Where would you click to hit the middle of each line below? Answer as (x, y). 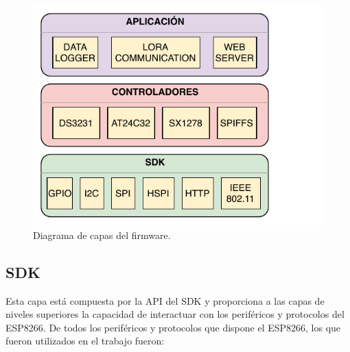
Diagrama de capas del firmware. (102, 235)
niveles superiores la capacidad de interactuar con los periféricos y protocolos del (175, 314)
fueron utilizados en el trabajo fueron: (85, 341)
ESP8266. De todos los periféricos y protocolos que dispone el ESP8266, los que (173, 327)
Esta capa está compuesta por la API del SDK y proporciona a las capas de (165, 300)
